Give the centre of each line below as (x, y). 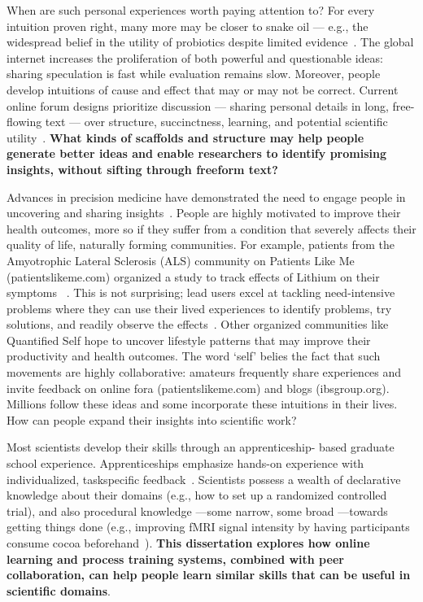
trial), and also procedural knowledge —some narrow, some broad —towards (197, 510)
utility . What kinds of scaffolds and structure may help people (185, 137)
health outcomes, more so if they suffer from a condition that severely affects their (211, 228)
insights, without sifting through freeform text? (142, 169)
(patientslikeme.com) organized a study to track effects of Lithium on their (193, 276)
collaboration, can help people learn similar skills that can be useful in (209, 575)
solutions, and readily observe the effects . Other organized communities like (198, 324)
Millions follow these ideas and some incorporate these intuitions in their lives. (202, 404)
